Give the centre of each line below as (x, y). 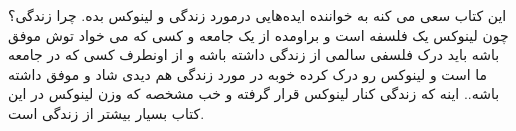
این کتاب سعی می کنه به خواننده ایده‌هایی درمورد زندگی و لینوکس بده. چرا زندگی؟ (257, 15)
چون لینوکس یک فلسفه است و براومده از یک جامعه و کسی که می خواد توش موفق (258, 34)
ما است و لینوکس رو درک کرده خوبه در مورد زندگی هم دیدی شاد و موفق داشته (248, 73)
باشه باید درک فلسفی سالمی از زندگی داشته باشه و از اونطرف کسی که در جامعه (254, 54)
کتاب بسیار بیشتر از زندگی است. (106, 112)
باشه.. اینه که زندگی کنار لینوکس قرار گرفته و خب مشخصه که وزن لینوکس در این (254, 93)
